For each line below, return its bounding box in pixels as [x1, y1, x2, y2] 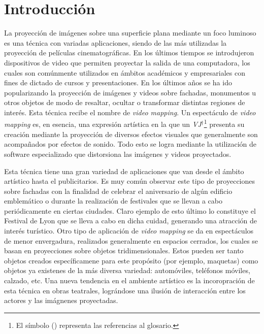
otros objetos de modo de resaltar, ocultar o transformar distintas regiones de [4, 97, 245, 108]
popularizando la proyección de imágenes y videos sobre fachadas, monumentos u [4, 87, 256, 97]
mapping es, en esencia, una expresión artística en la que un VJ [4, 119, 202, 129]
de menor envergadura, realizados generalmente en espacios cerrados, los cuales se [4, 235, 258, 246]
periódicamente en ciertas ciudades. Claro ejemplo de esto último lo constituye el [4, 205, 256, 216]
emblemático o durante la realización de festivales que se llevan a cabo [4, 195, 222, 206]
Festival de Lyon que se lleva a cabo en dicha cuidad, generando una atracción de [4, 215, 257, 226]
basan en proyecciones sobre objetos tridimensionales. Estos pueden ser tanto [4, 245, 244, 256]
